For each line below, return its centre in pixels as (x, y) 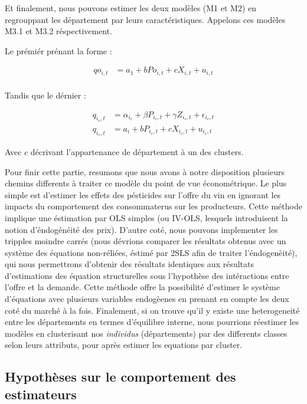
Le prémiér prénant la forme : (58, 50)
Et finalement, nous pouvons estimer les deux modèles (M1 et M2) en (131, 8)
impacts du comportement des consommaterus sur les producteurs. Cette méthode (153, 206)
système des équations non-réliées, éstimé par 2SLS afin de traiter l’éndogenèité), (151, 252)
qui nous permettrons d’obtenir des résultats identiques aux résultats (130, 264)
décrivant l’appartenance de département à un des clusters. (137, 151)
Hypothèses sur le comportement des (120, 377)
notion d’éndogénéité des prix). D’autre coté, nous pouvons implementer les (141, 229)
